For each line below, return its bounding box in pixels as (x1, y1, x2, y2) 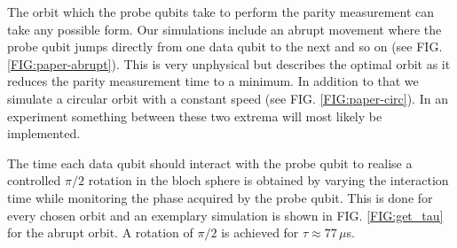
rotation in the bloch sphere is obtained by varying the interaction (88, 171, 449, 190)
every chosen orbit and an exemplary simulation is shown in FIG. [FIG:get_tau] (7, 205, 444, 224)
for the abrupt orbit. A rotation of (7, 223, 193, 242)
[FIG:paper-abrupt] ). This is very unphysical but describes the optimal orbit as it (7, 54, 451, 73)
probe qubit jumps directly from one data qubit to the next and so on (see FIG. (7, 37, 443, 56)
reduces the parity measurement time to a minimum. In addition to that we (7, 72, 419, 90)
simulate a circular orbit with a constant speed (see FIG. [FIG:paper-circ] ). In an (7, 89, 448, 107)
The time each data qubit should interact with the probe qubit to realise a (7, 153, 413, 172)
